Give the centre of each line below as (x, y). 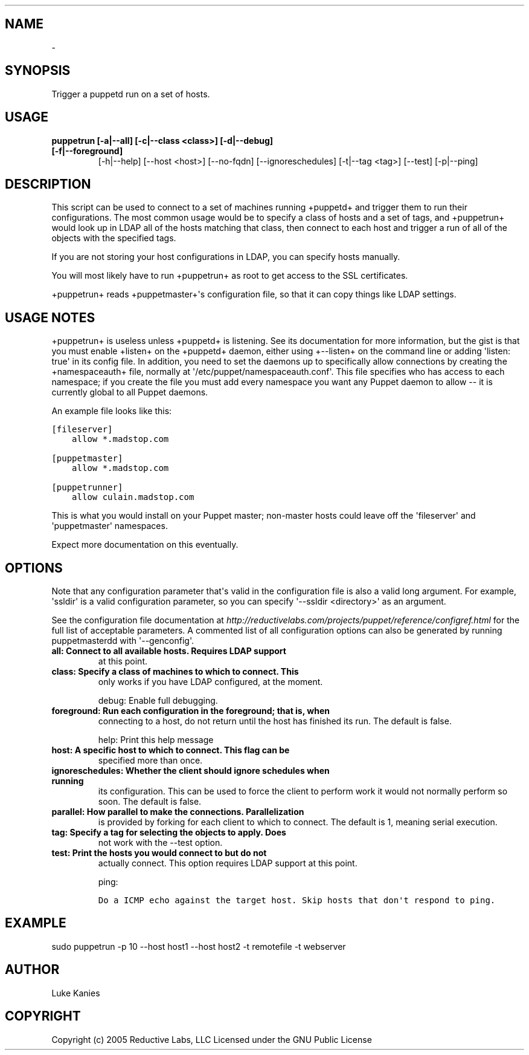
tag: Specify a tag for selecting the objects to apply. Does (169, 833)
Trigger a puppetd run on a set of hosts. (131, 94)
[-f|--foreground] (87, 151)
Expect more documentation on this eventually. (145, 545)
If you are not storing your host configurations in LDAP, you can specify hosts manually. (226, 257)
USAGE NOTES (50, 317)
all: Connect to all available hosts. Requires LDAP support (169, 651)
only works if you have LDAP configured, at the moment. (210, 682)
